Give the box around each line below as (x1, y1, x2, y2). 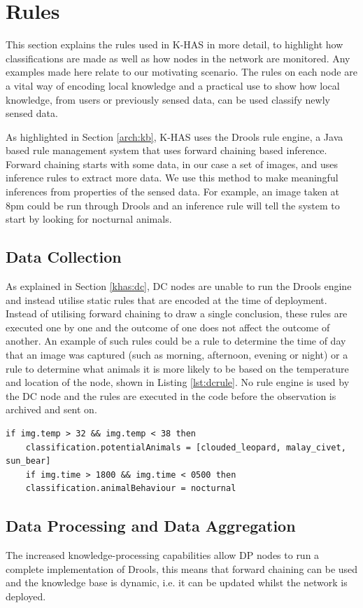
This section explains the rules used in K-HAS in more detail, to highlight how (6, 37, 343, 52)
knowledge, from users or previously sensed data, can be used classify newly (6, 92, 330, 106)
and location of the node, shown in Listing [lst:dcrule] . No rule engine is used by (6, 375, 350, 389)
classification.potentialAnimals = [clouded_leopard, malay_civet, (25, 442, 346, 452)
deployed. (6, 588, 46, 603)
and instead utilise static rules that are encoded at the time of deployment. (6, 292, 327, 307)
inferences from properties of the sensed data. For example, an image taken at (6, 184, 340, 199)
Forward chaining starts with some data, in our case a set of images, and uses (6, 156, 338, 171)
